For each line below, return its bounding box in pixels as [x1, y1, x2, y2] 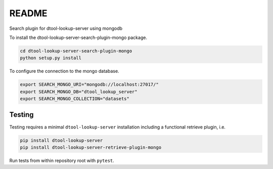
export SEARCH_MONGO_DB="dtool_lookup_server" [20, 89, 138, 95]
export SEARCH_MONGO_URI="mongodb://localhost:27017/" [20, 81, 159, 88]
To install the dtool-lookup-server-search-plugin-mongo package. [9, 34, 148, 40]
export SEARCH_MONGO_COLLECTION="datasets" [20, 96, 130, 102]
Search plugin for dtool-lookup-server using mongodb [9, 25, 123, 31]
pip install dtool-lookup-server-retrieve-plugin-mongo [20, 144, 162, 150]
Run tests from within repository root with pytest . [9, 157, 115, 163]
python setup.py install [20, 55, 82, 61]
